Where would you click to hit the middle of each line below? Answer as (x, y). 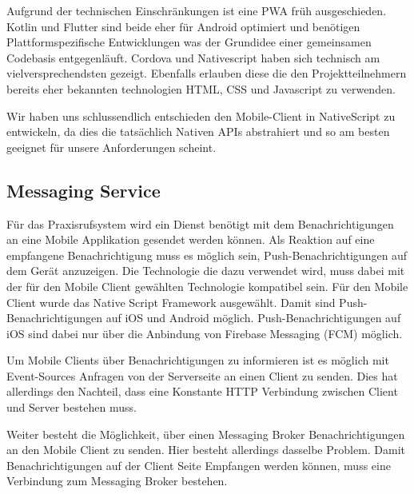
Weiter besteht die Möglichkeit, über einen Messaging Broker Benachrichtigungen (206, 434)
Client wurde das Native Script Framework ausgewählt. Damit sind (171, 302)
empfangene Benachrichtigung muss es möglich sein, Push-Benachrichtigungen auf (207, 255)
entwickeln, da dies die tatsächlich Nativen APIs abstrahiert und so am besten (198, 131)
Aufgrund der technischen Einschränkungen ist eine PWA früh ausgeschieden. (197, 10)
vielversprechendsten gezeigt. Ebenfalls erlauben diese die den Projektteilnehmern (207, 73)
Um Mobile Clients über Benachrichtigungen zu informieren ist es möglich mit (198, 360)
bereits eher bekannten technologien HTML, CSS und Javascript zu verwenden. (201, 88)
